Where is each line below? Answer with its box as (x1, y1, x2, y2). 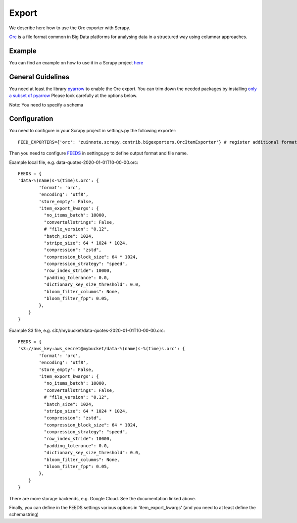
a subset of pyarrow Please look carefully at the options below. (9, 93, 138, 99)
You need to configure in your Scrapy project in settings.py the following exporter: (9, 128, 177, 134)
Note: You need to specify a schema (9, 102, 84, 107)
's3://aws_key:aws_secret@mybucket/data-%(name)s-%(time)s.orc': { (18, 346, 185, 352)
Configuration (9, 114, 53, 123)
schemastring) (9, 512, 39, 518)
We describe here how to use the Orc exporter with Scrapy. (9, 25, 131, 31)
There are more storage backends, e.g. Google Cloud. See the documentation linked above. (9, 495, 197, 501)
